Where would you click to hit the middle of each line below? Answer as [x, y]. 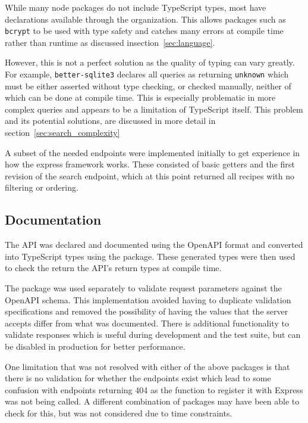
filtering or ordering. [42, 187]
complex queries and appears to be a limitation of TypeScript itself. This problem [154, 109]
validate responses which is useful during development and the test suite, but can [153, 335]
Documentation [53, 220]
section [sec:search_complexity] [62, 133]
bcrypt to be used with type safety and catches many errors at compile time [144, 31]
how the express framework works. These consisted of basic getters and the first [150, 164]
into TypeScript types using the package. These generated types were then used [150, 256]
